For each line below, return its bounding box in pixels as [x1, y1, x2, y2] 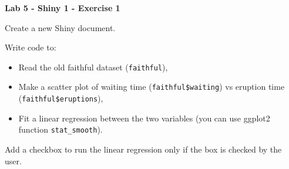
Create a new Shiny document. [5, 21, 116, 33]
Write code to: [5, 41, 56, 53]
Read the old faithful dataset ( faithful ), [18, 60, 168, 73]
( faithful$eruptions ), [18, 92, 103, 104]
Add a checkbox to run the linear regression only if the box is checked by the [5, 143, 282, 155]
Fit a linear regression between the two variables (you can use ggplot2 [18, 111, 270, 124]
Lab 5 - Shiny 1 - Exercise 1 [5, 2, 120, 13]
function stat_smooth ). [18, 123, 103, 136]
